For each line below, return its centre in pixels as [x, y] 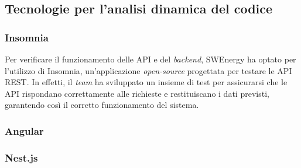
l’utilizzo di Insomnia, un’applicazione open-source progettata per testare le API [148, 70]
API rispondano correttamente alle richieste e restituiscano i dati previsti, [137, 93]
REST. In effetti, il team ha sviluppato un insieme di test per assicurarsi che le [146, 82]
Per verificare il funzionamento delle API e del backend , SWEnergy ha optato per [150, 59]
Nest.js [21, 157]
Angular [24, 130]
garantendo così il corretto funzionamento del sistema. [102, 105]
